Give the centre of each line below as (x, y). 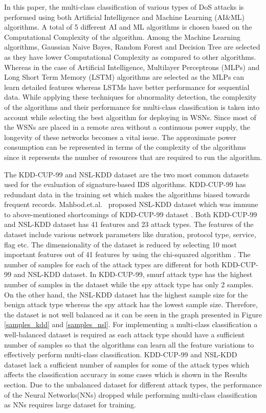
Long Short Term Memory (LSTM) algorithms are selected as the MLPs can (124, 77)
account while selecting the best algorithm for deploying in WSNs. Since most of (130, 117)
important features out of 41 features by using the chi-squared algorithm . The (127, 254)
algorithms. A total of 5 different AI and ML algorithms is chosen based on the (128, 27)
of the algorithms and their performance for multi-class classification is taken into (132, 107)
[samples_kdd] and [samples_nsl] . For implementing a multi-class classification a (131, 324)
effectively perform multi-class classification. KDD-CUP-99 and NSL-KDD (121, 354)
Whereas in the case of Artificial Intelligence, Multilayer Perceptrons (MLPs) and (132, 67)
